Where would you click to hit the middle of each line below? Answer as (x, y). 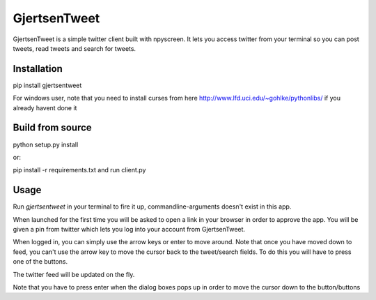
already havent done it (45, 107)
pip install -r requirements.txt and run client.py (79, 170)
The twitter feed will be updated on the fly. (74, 274)
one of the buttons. (40, 262)
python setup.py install (46, 144)
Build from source (52, 128)
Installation (38, 69)
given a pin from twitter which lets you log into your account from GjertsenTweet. (129, 229)
